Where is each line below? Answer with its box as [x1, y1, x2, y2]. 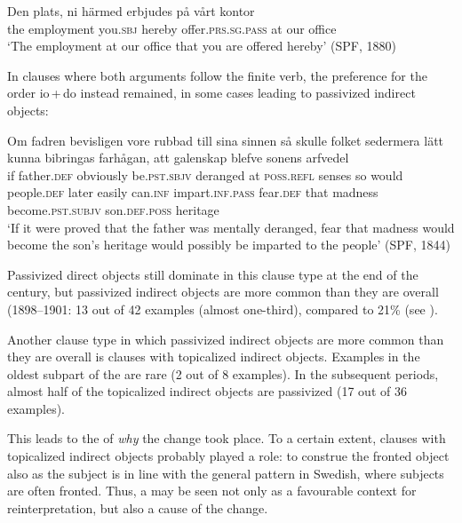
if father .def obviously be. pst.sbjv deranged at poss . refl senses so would [7, 165, 403, 184]
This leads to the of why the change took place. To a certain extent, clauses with [7, 429, 446, 448]
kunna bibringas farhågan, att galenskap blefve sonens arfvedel [7, 148, 349, 167]
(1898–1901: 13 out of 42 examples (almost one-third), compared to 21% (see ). [7, 299, 438, 318]
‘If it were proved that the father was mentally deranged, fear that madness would [7, 218, 455, 236]
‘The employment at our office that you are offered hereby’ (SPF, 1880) [7, 36, 397, 55]
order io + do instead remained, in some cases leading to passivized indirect [7, 83, 416, 102]
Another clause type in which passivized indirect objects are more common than [7, 329, 444, 348]
